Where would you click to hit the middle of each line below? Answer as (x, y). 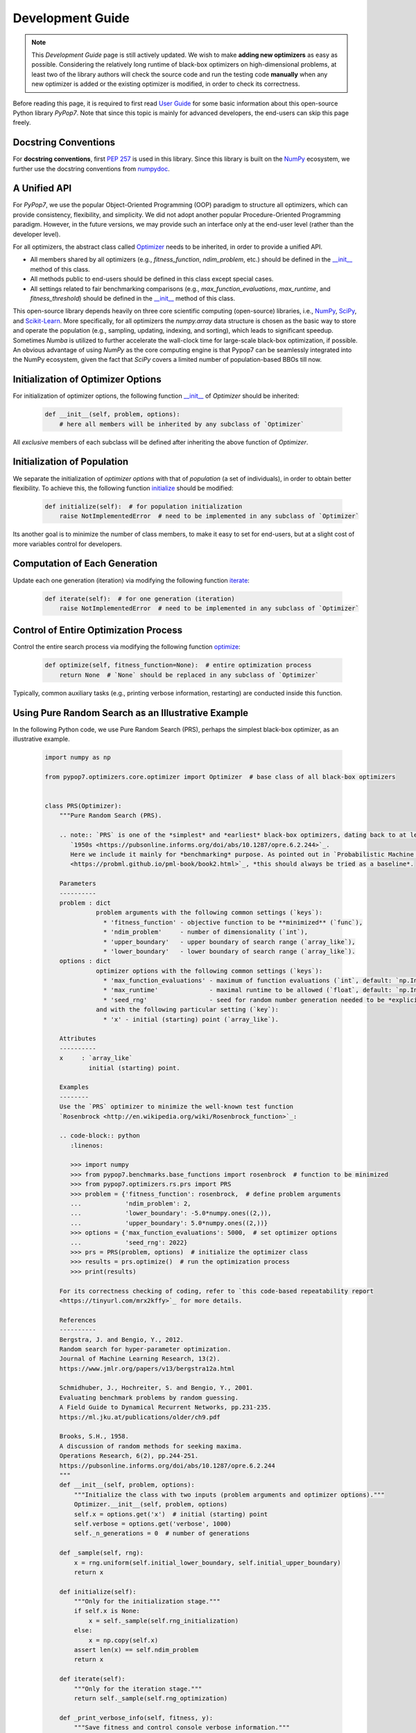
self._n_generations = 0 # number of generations (162, 1533)
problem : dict (85, 903)
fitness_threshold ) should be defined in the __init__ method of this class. (133, 298)
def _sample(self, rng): (102, 1553)
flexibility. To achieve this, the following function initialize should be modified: (123, 488)
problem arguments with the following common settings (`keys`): (209, 913)
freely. (22, 123)
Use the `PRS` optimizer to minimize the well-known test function (176, 1107)
